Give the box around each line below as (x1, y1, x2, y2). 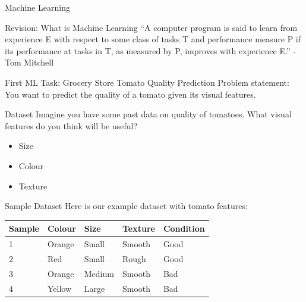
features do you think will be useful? (5, 119, 138, 132)
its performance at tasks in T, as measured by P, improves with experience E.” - (5, 44, 296, 57)
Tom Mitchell (5, 56, 54, 69)
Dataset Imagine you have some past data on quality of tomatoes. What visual (5, 108, 292, 120)
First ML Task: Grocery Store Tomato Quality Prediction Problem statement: (5, 76, 289, 88)
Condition (163, 222, 205, 235)
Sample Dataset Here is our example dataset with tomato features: (5, 200, 248, 212)
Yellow (47, 282, 72, 294)
